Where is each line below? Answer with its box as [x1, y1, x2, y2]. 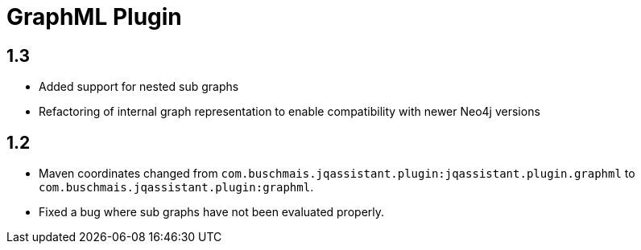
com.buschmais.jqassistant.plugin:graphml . [39, 180, 314, 195]
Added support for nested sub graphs [39, 80, 239, 94]
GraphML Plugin [6, 3, 182, 31]
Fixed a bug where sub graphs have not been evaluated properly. [39, 205, 385, 219]
